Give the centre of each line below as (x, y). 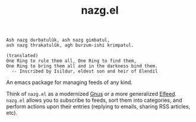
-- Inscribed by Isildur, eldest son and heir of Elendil (85, 71)
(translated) (22, 56)
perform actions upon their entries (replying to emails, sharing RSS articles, (98, 107)
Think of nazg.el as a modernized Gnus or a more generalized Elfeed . (91, 94)
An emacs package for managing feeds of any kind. (69, 82)
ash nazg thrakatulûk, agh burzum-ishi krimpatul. (70, 45)
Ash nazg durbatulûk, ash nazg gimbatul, (58, 40)
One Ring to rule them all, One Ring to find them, (71, 61)
